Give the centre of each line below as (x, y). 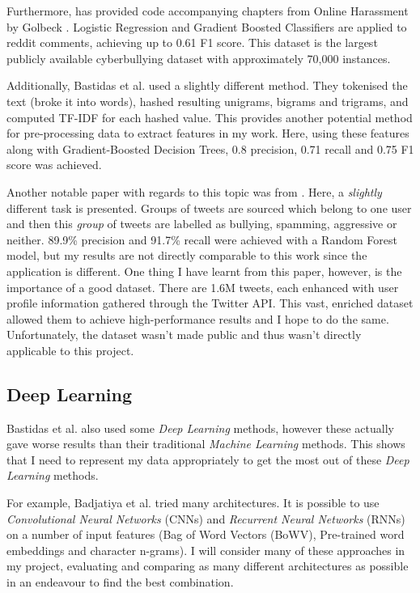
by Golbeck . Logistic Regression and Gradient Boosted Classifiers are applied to (207, 26)
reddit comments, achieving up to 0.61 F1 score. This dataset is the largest (192, 42)
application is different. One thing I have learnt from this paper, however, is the (204, 271)
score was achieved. (54, 165)
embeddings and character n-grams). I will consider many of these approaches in (206, 550)
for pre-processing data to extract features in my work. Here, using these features (208, 133)
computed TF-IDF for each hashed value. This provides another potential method (210, 117)
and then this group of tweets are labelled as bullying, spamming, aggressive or (202, 224)
